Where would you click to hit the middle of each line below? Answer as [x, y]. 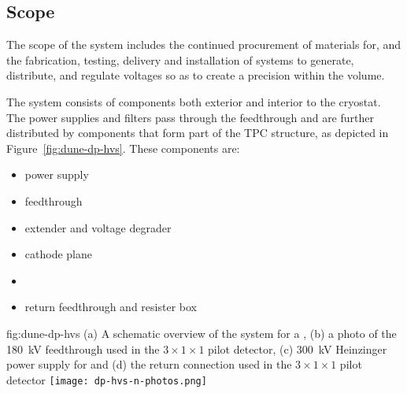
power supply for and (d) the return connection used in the [149, 364]
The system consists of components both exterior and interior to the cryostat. [194, 101]
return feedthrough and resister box [111, 307]
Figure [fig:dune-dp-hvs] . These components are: [123, 148]
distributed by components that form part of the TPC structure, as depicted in [198, 133]
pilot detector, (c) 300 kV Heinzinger [298, 349]
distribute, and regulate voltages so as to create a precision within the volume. [196, 75]
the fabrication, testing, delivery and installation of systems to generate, [180, 59]
